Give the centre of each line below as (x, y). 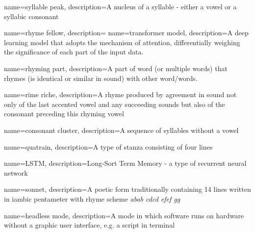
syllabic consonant (31, 16)
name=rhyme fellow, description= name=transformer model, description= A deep (126, 33)
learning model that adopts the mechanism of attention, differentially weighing (122, 42)
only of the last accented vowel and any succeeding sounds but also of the (115, 104)
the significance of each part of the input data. (74, 52)
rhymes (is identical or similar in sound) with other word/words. (101, 78)
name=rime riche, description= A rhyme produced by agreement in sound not (120, 94)
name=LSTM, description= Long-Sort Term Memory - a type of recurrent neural (125, 163)
